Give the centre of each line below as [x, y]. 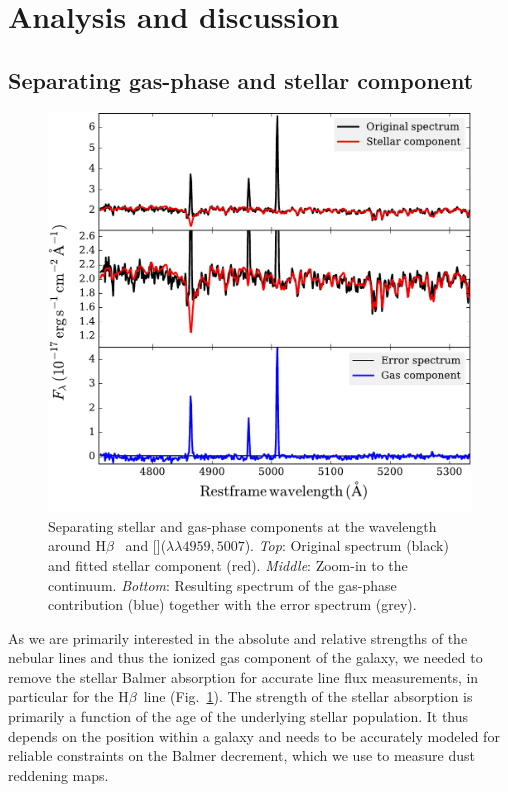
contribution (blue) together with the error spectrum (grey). [232, 604]
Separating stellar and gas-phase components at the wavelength [242, 525]
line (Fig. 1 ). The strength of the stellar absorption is [308, 696]
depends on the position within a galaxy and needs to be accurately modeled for [254, 735]
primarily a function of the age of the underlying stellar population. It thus [238, 716]
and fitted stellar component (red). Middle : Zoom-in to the [228, 564]
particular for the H [68, 696]
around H [77, 545]
